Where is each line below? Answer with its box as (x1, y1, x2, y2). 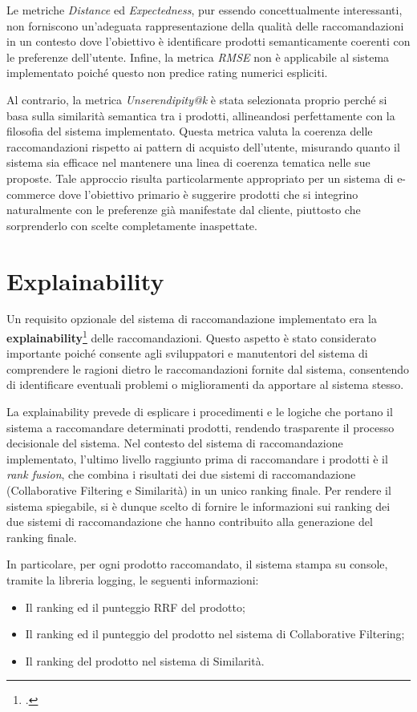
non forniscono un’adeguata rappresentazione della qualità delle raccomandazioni (6, 17, 404, 34)
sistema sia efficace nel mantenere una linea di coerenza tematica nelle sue (6, 154, 370, 171)
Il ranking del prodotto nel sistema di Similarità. (25, 652, 265, 669)
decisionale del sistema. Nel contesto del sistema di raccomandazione (6, 435, 343, 451)
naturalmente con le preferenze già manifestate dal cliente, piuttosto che (6, 201, 361, 218)
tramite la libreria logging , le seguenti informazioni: (6, 572, 259, 588)
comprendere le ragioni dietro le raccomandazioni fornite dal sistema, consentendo (6, 360, 410, 377)
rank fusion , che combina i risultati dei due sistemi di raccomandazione (6, 466, 356, 483)
